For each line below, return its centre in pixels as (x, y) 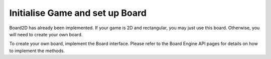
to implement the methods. (37, 51)
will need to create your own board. (46, 34)
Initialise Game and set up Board (78, 13)
